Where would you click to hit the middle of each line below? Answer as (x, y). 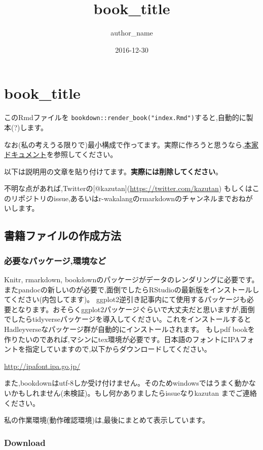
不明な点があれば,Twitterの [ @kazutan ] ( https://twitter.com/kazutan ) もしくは (128, 188)
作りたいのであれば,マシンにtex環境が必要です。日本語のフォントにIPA (122, 339)
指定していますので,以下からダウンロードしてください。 (118, 349)
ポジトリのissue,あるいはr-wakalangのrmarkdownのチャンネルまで (125, 198)
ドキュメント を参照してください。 (61, 154)
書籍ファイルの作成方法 (63, 235)
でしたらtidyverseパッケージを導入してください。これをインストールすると (128, 319)
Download (25, 442)
